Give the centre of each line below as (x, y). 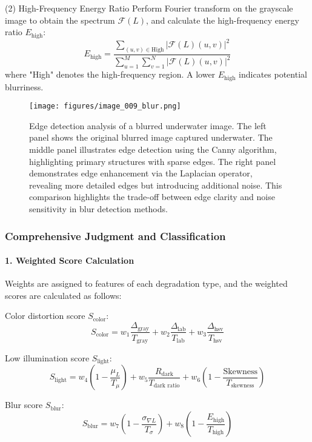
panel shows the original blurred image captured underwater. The (151, 137)
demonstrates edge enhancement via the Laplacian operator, (141, 173)
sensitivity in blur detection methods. (98, 209)
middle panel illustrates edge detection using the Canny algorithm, (153, 149)
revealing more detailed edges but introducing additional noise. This (156, 185)
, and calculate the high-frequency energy (223, 20)
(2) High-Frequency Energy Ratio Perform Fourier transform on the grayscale (149, 8)
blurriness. (24, 86)
